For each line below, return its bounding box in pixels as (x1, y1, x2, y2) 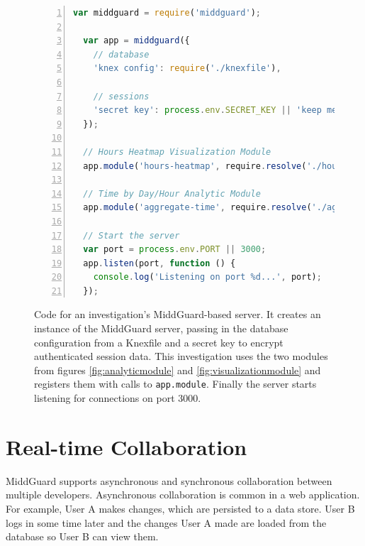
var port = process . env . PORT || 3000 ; (83, 244, 266, 255)
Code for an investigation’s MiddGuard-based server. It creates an (34, 307, 321, 322)
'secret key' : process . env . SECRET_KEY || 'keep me (93, 105, 337, 116)
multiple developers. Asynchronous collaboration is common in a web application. (6, 487, 360, 502)
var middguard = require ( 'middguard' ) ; (73, 8, 261, 18)
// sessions (93, 91, 150, 102)
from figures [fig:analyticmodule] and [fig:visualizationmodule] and (34, 362, 321, 377)
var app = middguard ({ (83, 36, 190, 46)
